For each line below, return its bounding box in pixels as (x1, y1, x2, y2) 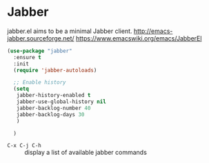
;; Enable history (13, 79, 67, 86)
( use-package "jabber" (7, 47, 72, 54)
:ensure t (13, 54, 41, 61)
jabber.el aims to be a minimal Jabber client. (7, 27, 132, 35)
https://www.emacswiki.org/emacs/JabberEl (75, 34, 202, 42)
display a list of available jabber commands (24, 149, 147, 157)
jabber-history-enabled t (16, 92, 91, 99)
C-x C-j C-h (7, 142, 41, 149)
